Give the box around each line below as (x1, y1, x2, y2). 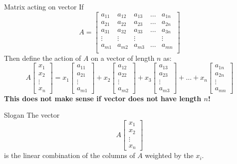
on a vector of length (91, 52, 155, 63)
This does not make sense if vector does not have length (4, 93, 202, 103)
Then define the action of (4, 52, 81, 63)
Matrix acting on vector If (4, 1, 84, 11)
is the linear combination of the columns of (4, 150, 135, 161)
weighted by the (145, 150, 194, 161)
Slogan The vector (4, 110, 60, 120)
